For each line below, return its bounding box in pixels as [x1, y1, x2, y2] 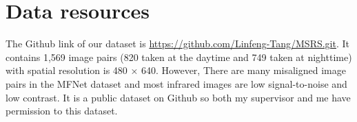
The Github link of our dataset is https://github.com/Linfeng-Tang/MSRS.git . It [6, 36, 350, 51]
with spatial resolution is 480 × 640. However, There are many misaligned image [6, 63, 346, 77]
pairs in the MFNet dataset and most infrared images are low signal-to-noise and [6, 76, 347, 90]
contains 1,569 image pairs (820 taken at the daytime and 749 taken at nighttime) [6, 49, 352, 64]
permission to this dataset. [6, 103, 118, 118]
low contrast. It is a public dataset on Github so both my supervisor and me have [6, 90, 351, 104]
